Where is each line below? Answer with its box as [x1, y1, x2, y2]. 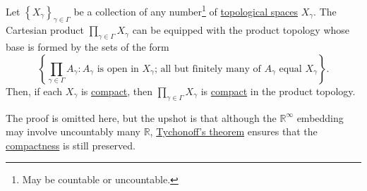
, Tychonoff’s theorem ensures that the [150, 124, 318, 139]
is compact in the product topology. [200, 83, 356, 98]
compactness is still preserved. [6, 137, 136, 152]
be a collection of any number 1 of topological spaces [73, 2, 298, 18]
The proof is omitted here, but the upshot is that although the [6, 110, 277, 125]
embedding [296, 110, 344, 125]
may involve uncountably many [6, 124, 140, 139]
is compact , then [80, 83, 153, 98]
